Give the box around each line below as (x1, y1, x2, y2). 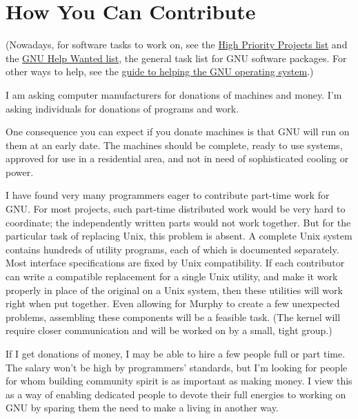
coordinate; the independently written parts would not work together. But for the (6, 215, 351, 229)
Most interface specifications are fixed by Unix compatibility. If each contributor (6, 255, 345, 270)
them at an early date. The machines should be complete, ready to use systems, (6, 137, 343, 152)
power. (6, 164, 34, 179)
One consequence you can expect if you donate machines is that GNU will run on (6, 124, 350, 139)
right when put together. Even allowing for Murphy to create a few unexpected (6, 296, 340, 311)
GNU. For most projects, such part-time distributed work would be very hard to (6, 202, 346, 216)
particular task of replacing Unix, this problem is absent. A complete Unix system (6, 228, 352, 243)
